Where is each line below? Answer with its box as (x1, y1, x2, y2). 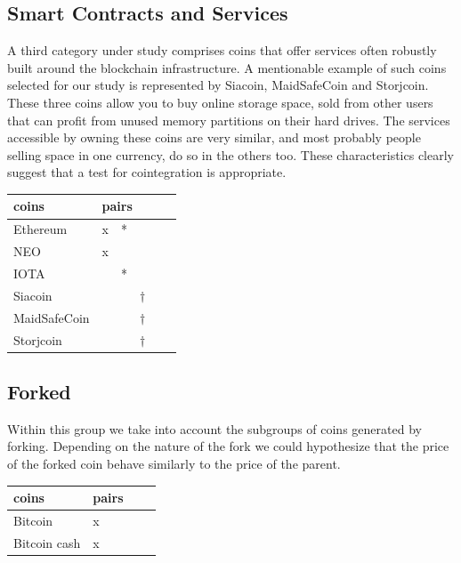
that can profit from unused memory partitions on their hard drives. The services (7, 110, 450, 129)
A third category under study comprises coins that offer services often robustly (7, 41, 437, 60)
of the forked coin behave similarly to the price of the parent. (7, 454, 341, 472)
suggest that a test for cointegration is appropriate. (7, 163, 287, 181)
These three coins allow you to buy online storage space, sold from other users (7, 92, 433, 111)
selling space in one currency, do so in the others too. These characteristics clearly (7, 145, 454, 164)
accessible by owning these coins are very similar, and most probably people (7, 128, 421, 147)
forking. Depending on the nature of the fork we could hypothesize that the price (7, 437, 449, 455)
